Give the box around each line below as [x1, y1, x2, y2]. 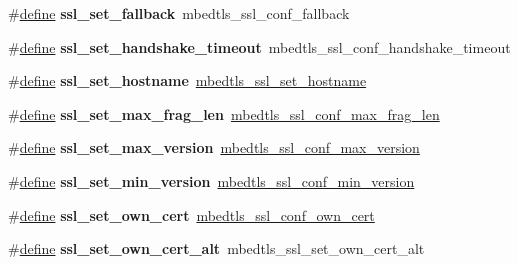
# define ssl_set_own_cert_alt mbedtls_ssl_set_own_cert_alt [8, 238, 425, 259]
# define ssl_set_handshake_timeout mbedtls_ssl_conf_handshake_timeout [8, 36, 511, 57]
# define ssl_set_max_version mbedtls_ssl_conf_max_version [8, 137, 420, 158]
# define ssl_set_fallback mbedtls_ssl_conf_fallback [8, 3, 350, 23]
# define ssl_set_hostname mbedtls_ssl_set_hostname [8, 70, 367, 91]
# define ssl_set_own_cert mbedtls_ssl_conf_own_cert [8, 204, 375, 225]
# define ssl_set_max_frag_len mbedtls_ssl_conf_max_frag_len [8, 103, 440, 124]
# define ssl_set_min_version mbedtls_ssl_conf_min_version [8, 170, 415, 191]
